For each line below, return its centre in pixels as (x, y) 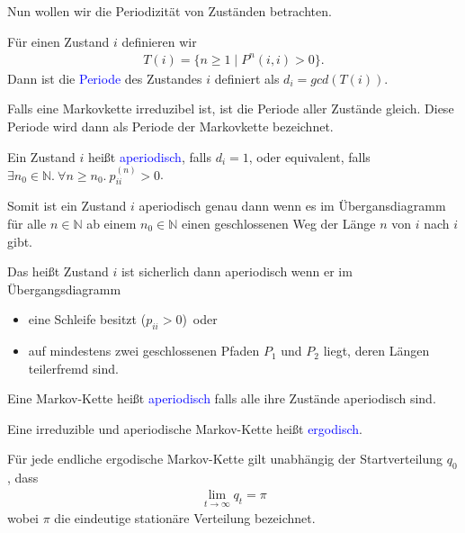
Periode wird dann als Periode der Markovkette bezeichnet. (170, 126)
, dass (23, 478)
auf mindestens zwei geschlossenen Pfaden (144, 351)
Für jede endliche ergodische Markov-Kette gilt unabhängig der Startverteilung (225, 459)
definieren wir (159, 41)
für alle (27, 223)
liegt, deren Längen (376, 351)
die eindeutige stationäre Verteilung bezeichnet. (185, 518)
